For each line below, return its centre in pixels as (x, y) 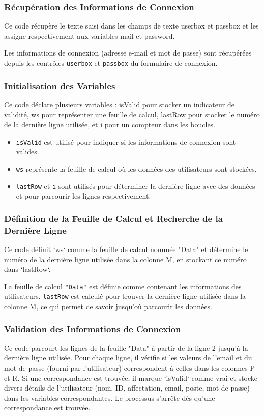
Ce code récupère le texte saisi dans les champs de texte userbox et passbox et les (131, 26)
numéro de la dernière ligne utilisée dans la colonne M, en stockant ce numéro (125, 259)
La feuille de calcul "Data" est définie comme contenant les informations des (123, 286)
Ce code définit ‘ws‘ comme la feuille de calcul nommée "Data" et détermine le (126, 249)
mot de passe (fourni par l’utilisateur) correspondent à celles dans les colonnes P (129, 368)
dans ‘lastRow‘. (27, 269)
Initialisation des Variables (60, 85)
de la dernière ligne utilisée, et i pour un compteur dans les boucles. (110, 124)
